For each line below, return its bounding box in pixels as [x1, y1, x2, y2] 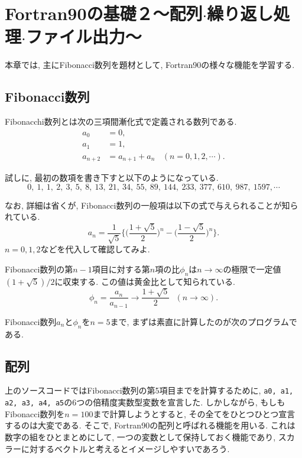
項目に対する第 [92, 262, 150, 275]
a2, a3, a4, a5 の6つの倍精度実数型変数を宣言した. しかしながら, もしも [5, 396, 285, 408]
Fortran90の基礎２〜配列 [5, 1, 203, 25]
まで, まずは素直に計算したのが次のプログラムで [110, 315, 297, 327]
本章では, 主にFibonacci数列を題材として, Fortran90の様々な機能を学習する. [5, 59, 295, 71]
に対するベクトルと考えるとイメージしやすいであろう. [21, 442, 230, 454]
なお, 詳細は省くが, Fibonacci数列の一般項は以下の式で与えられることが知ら [5, 199, 298, 211]
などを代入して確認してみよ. [40, 243, 150, 255]
